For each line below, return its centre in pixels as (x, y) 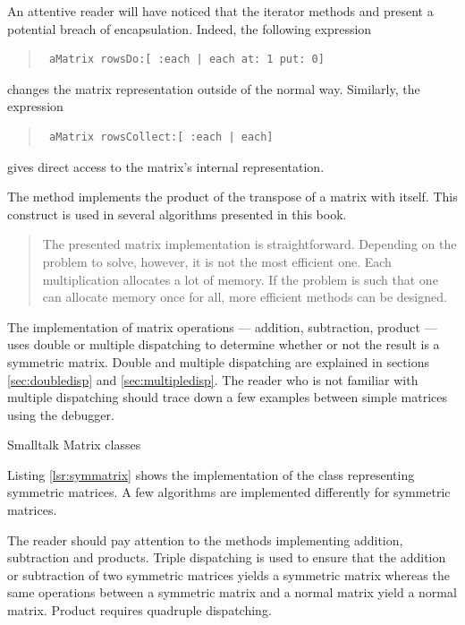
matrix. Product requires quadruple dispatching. (139, 610)
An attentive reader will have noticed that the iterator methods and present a (220, 11)
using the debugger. (61, 414)
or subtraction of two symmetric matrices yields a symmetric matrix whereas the (228, 574)
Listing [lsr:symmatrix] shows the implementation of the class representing (211, 474)
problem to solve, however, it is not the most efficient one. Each (217, 261)
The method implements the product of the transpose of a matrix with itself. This (232, 197)
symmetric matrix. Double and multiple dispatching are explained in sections (218, 361)
